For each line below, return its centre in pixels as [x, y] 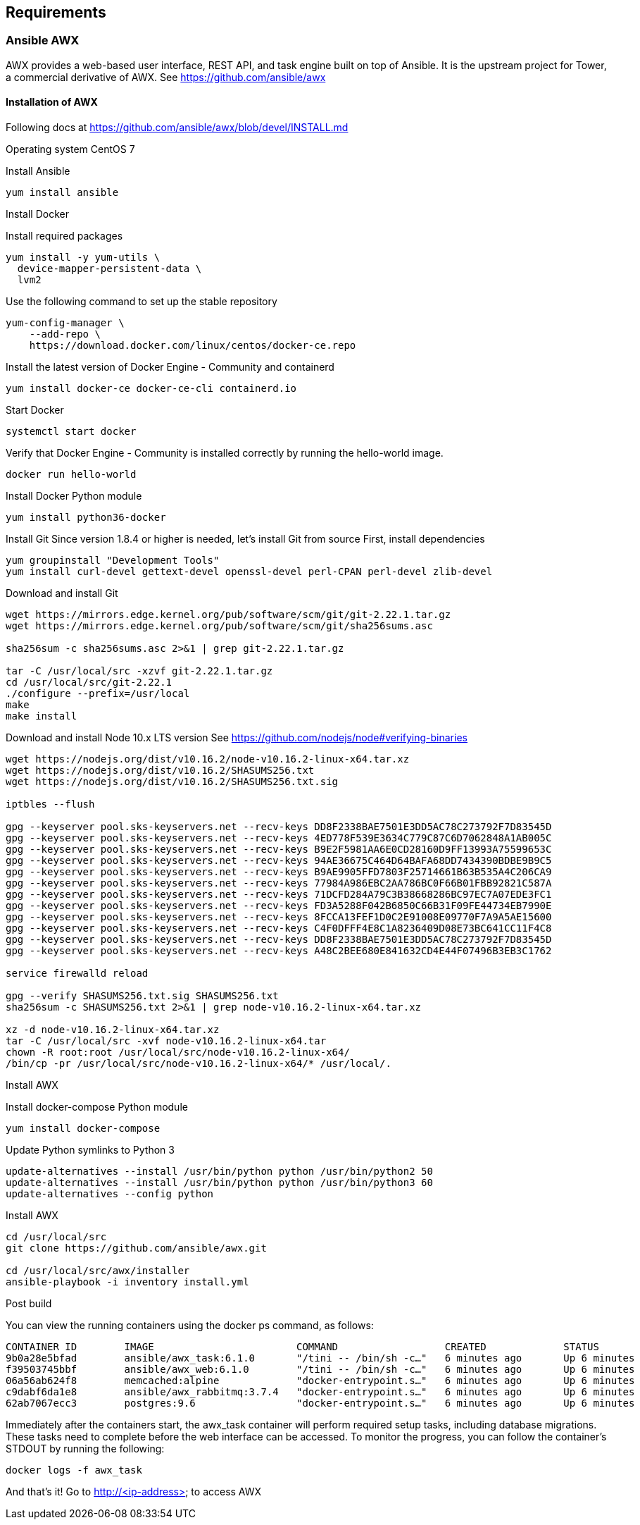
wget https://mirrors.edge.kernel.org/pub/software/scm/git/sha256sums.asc [219, 626]
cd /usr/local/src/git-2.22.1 [89, 683]
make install [42, 716]
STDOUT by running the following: [85, 1449]
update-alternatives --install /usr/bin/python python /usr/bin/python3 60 [219, 1183]
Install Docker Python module [74, 496]
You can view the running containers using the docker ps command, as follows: [190, 1326]
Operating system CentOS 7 [70, 149]
